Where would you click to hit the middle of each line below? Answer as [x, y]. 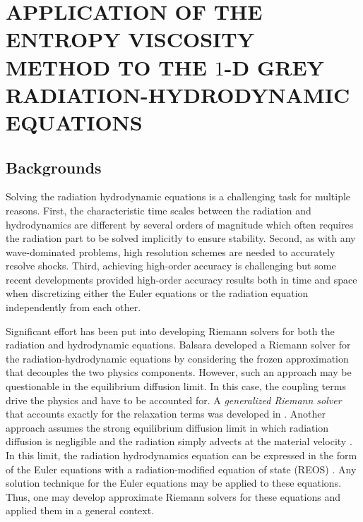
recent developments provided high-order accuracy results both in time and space [181, 279]
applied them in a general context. [80, 510]
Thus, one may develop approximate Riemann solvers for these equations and [173, 496]
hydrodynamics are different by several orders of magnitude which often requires [180, 224]
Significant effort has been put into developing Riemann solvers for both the [170, 330]
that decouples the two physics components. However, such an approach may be [179, 372]
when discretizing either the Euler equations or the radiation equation [157, 293]
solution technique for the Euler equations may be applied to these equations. [174, 483]
